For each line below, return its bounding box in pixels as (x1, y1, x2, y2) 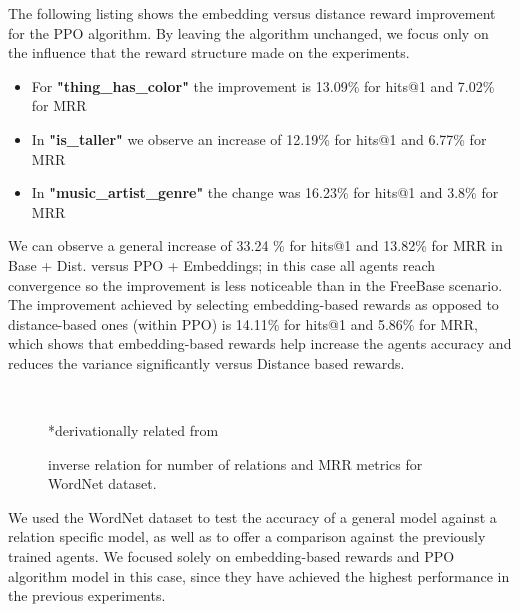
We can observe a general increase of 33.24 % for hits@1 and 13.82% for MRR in (8, 235, 503, 256)
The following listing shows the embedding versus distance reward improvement (8, 3, 496, 23)
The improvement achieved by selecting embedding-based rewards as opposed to (8, 294, 499, 315)
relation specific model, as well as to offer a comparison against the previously (8, 526, 486, 547)
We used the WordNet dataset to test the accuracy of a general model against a (8, 506, 497, 527)
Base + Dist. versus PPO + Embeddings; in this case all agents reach (8, 254, 436, 275)
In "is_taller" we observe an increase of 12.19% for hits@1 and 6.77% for (31, 128, 487, 149)
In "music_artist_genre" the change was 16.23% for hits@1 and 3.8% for (31, 182, 499, 203)
